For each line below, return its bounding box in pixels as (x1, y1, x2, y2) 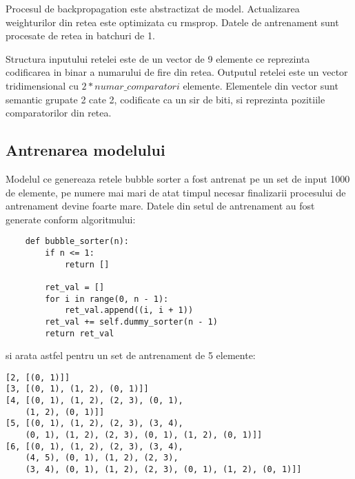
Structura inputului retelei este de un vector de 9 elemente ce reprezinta (6, 51, 310, 65)
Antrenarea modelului (6, 139, 165, 161)
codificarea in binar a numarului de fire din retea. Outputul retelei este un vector (6, 65, 348, 79)
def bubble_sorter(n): (25, 236, 129, 247)
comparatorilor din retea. (6, 105, 112, 120)
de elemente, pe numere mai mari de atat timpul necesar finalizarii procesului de (6, 185, 346, 199)
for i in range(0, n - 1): (45, 294, 169, 304)
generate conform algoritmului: (6, 212, 136, 226)
